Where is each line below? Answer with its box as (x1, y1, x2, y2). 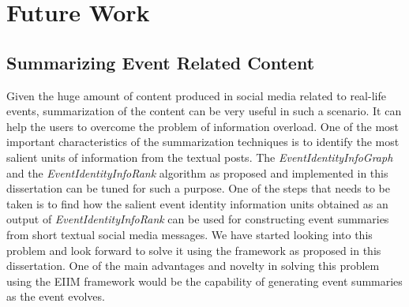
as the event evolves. (6, 288, 105, 305)
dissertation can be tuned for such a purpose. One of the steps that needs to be (6, 180, 390, 197)
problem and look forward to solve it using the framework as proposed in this (6, 241, 381, 258)
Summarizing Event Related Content (6, 50, 315, 74)
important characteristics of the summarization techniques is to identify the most (6, 133, 400, 150)
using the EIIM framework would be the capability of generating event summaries (6, 272, 403, 289)
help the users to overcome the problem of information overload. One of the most (6, 118, 400, 134)
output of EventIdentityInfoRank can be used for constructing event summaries (6, 211, 389, 227)
